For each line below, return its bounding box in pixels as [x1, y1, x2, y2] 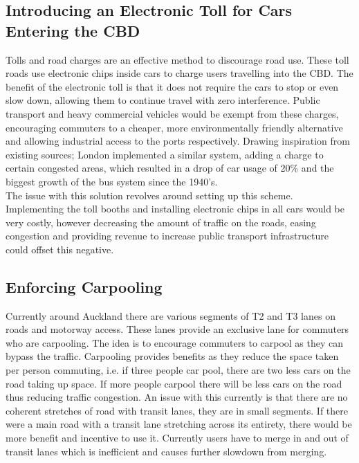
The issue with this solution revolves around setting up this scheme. [6, 188, 293, 202]
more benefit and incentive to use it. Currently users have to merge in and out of [6, 430, 349, 445]
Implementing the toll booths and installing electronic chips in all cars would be [6, 201, 345, 216]
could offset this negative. [6, 242, 114, 256]
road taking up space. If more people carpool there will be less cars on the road [6, 376, 342, 390]
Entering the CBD [6, 19, 140, 41]
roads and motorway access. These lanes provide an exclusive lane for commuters [6, 322, 349, 336]
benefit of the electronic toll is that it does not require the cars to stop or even [6, 79, 339, 93]
